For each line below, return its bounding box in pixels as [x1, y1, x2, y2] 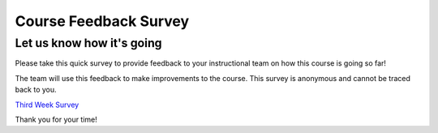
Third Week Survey [15, 100, 79, 109]
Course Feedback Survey [15, 12, 190, 30]
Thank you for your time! [15, 114, 97, 124]
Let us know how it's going [15, 36, 162, 50]
